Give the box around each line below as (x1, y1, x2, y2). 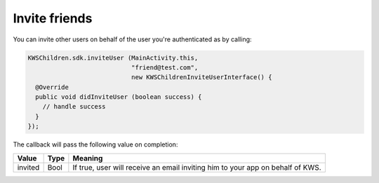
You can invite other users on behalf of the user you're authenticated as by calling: (13, 35, 252, 43)
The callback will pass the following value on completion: (13, 140, 178, 149)
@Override (35, 83, 69, 91)
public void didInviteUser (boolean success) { (35, 93, 202, 101)
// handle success (42, 102, 106, 111)
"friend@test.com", (131, 63, 199, 72)
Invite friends (13, 11, 93, 26)
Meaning (72, 153, 103, 163)
